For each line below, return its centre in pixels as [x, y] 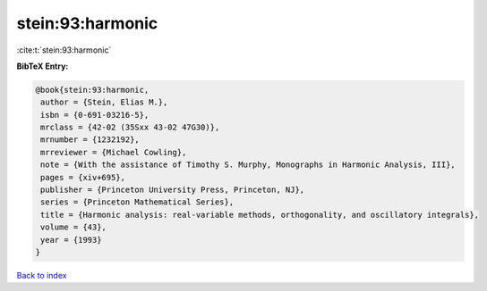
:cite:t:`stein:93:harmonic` [64, 50]
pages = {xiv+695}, [83, 177]
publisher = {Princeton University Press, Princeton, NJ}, [173, 190]
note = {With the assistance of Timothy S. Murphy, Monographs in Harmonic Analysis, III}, [248, 165]
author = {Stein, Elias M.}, [104, 102]
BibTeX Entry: [43, 66]
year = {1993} [71, 240]
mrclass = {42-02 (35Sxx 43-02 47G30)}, [130, 128]
